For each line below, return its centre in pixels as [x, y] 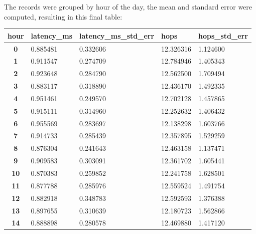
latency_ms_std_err [117, 35]
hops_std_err [223, 35]
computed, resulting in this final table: [63, 16]
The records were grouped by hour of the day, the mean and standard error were [128, 7]
